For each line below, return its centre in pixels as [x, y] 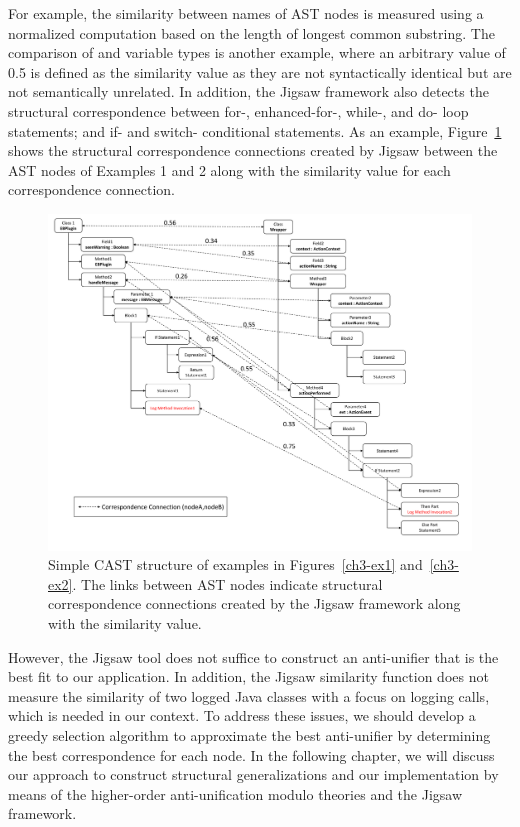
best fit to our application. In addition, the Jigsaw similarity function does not [248, 676]
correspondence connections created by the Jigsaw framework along [254, 603]
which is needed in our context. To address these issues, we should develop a [242, 715]
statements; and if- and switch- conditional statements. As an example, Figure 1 [255, 130]
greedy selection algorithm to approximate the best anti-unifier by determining [249, 734]
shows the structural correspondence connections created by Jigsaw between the [253, 150]
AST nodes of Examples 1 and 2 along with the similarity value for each [229, 169]
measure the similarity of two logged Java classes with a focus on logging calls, [249, 695]
